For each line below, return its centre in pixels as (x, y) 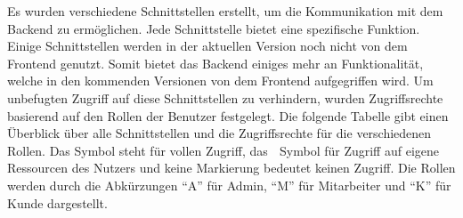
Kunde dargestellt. (57, 202)
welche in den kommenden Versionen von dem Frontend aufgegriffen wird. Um (220, 81)
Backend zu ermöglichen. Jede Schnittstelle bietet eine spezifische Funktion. (214, 28)
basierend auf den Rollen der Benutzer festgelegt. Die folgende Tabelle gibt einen (228, 115)
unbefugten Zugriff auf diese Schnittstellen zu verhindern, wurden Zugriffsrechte (225, 97)
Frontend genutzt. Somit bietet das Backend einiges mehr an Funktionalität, (215, 63)
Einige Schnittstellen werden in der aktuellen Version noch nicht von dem (207, 46)
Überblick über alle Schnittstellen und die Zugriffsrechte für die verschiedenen (219, 133)
